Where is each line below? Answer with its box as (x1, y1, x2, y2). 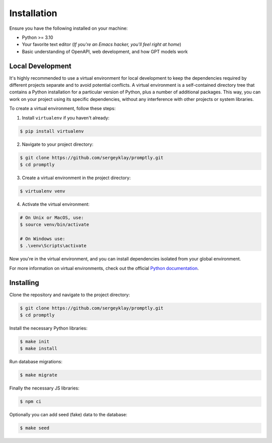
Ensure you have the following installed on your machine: (9, 25, 128, 31)
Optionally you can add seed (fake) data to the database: (9, 412, 128, 418)
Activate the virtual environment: (22, 201, 90, 207)
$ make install (20, 346, 57, 352)
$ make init (20, 339, 50, 345)
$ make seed (20, 425, 50, 431)
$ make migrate (20, 372, 57, 378)
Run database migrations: (9, 359, 62, 365)
